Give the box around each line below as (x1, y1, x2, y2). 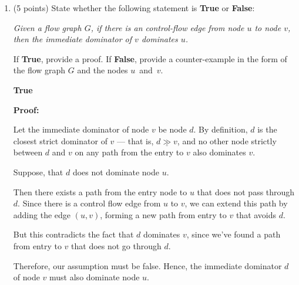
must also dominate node (49, 271, 140, 283)
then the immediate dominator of (13, 33, 132, 45)
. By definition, (193, 123, 248, 135)
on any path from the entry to (75, 146, 184, 158)
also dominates (193, 146, 246, 158)
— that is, (117, 134, 154, 147)
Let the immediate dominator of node (13, 123, 149, 135)
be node (158, 123, 187, 135)
